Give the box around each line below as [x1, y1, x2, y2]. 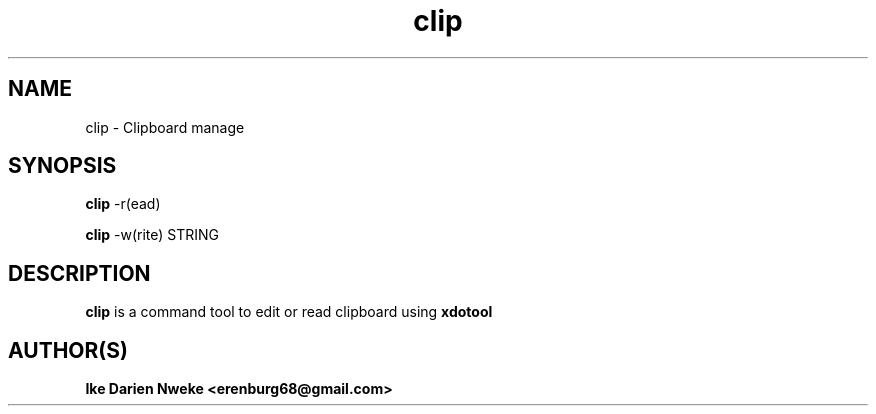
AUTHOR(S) [8, 337, 128, 363]
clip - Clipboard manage [85, 118, 245, 136]
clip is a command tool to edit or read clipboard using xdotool [85, 303, 493, 321]
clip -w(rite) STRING [85, 226, 219, 244]
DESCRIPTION [8, 260, 151, 286]
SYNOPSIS [8, 153, 117, 179]
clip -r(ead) [85, 195, 161, 213]
